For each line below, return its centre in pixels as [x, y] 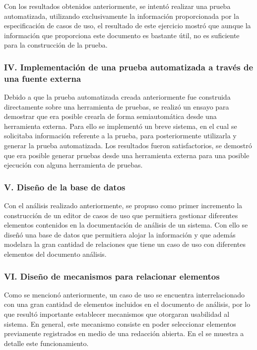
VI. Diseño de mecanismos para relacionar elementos [112, 276]
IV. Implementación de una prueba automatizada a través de [129, 67]
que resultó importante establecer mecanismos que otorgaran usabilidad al [117, 314]
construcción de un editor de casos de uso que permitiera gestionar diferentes [121, 215]
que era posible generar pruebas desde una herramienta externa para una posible [127, 155]
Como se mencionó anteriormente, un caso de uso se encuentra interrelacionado [124, 294]
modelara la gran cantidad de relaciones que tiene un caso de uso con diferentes [125, 244]
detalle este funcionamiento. [46, 343]
